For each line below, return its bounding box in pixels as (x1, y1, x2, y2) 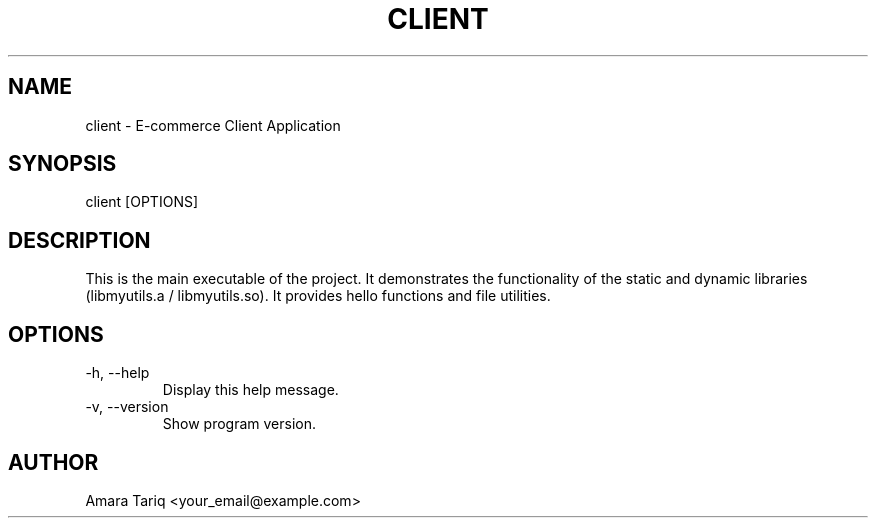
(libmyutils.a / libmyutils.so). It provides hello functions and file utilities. (85, 287, 551, 305)
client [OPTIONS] (85, 193, 199, 211)
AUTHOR (8, 449, 99, 475)
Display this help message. (162, 381, 339, 399)
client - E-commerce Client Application (85, 116, 341, 134)
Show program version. (162, 415, 317, 433)
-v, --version (85, 398, 169, 416)
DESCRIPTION (8, 227, 151, 253)
